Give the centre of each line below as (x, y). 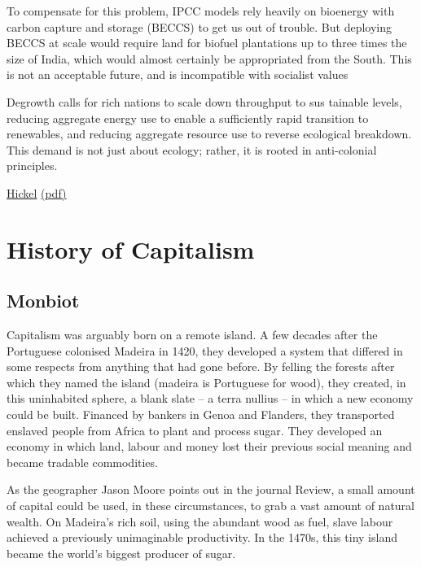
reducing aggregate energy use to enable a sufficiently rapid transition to (188, 118)
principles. (32, 166)
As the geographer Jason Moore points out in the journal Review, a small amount (211, 489)
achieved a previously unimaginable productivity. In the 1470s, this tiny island (202, 537)
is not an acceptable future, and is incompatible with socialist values (178, 74)
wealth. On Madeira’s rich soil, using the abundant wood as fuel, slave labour (200, 521)
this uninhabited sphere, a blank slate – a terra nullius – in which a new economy (210, 398)
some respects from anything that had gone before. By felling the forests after (201, 366)
